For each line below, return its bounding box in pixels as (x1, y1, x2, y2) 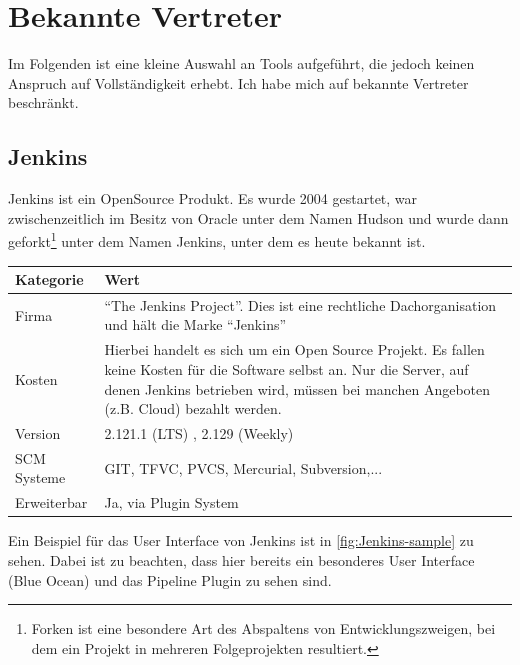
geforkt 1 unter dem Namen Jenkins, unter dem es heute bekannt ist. (8, 228, 426, 251)
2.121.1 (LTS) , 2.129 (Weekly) (104, 422, 294, 443)
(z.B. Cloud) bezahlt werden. (104, 398, 282, 419)
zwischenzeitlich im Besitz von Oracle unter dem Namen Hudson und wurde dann (8, 207, 509, 228)
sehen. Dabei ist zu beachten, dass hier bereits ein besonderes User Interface (8, 549, 475, 570)
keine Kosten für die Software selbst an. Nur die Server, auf (104, 358, 469, 379)
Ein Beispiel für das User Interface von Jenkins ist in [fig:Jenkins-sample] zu (8, 530, 474, 551)
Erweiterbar (15, 492, 88, 513)
